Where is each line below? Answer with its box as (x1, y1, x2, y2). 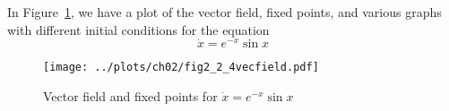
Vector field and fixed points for (43, 87, 218, 106)
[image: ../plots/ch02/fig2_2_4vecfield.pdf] (43, 61, 319, 74)
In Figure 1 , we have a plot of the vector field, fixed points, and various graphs (7, 3, 442, 21)
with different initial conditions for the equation (7, 20, 270, 38)
